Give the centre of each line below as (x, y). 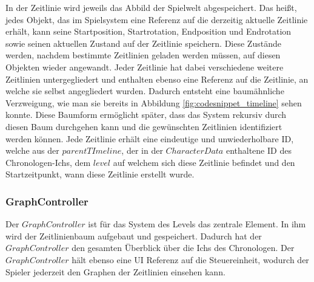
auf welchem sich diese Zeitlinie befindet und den (204, 162)
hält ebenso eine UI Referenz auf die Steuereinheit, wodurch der (190, 259)
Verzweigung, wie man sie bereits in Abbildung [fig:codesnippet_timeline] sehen (154, 102)
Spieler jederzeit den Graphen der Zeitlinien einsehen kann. (115, 271)
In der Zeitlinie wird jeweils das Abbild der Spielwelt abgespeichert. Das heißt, (151, 7)
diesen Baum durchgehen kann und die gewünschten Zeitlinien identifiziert (144, 126)
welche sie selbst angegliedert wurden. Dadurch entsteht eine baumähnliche (145, 91)
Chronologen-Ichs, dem (48, 162)
